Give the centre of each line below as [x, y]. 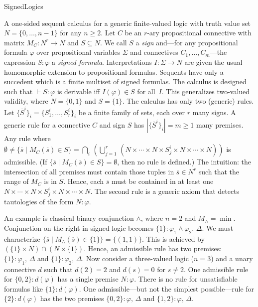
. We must [218, 228]
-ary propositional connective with [199, 33]
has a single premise [88, 279]
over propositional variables [78, 52]
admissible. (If [26, 162]
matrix [14, 42]
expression [20, 62]
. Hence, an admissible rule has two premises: [153, 248]
